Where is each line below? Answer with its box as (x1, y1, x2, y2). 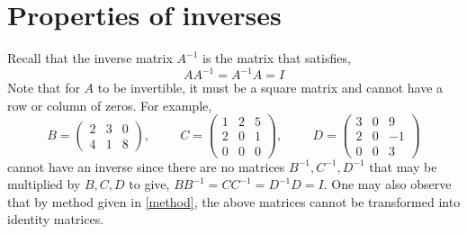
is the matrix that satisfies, (202, 49, 351, 67)
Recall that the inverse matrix (7, 49, 173, 67)
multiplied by (7, 175, 81, 193)
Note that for (7, 78, 80, 97)
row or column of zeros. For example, (7, 95, 212, 114)
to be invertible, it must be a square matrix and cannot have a (97, 78, 444, 97)
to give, (129, 175, 170, 193)
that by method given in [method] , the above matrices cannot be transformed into (7, 192, 461, 211)
